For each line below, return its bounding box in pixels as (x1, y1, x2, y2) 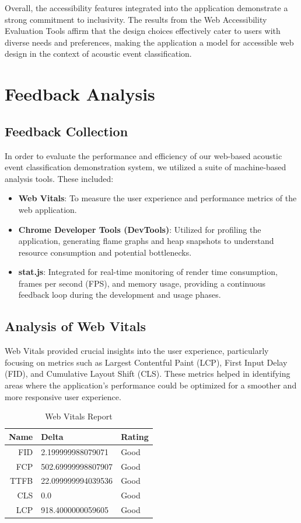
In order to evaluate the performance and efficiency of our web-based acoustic (5, 149, 282, 161)
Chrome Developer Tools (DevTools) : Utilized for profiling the (18, 223, 261, 235)
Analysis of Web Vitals (5, 317, 146, 335)
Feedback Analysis (5, 82, 155, 106)
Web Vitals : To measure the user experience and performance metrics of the (18, 192, 297, 204)
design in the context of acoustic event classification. (5, 47, 192, 60)
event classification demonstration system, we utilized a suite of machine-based (5, 161, 286, 173)
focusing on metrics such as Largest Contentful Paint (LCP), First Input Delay (5, 356, 288, 368)
